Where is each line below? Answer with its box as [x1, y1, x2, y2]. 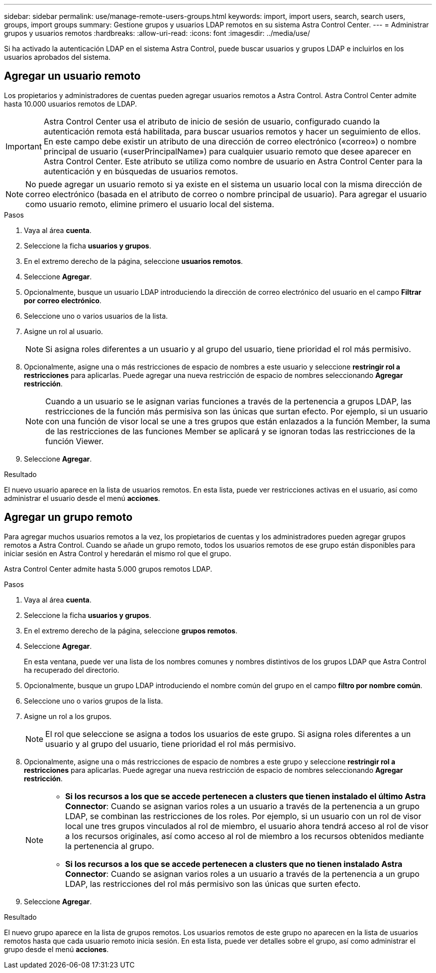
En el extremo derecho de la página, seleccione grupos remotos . [24, 626, 237, 635]
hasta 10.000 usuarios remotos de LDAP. [4, 99, 137, 108]
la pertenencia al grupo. [65, 841, 154, 851]
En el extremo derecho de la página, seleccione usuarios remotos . [24, 256, 243, 265]
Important [5, 141, 42, 151]
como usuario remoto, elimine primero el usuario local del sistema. [25, 199, 274, 209]
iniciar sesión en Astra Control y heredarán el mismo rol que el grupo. [4, 549, 231, 558]
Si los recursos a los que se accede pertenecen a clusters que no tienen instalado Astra [65, 858, 403, 869]
